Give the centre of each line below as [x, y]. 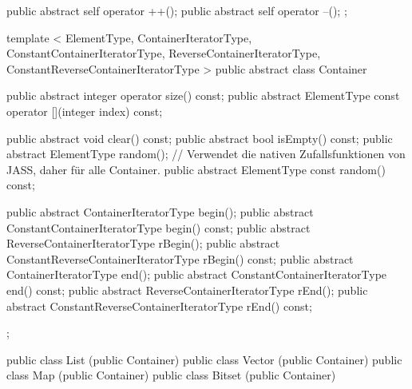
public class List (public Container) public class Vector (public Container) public [204, 359]
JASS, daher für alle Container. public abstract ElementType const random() [196, 169]
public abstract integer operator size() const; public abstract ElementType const [203, 95]
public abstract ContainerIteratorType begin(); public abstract [160, 211]
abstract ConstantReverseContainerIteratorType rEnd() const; [159, 306]
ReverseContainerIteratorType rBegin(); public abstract [143, 243]
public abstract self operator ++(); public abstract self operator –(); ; [177, 10]
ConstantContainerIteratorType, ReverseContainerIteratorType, [164, 53]
